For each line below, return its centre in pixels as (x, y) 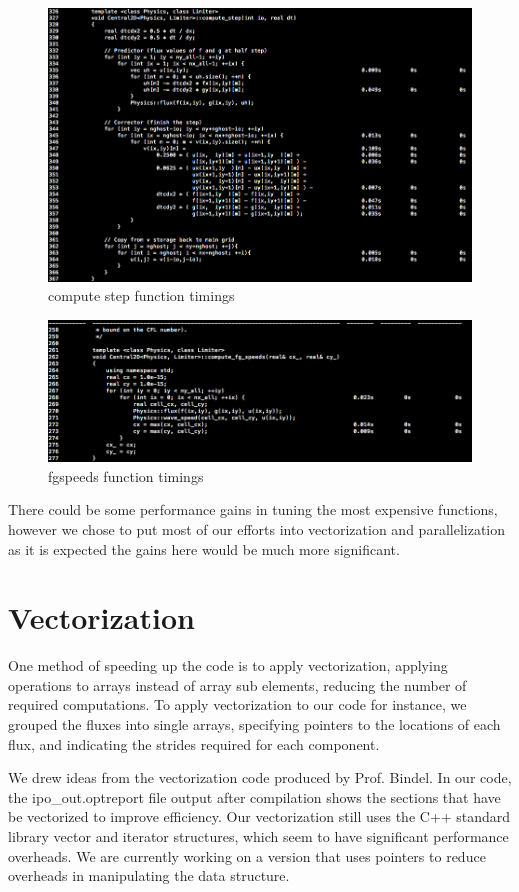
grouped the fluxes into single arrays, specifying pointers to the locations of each (254, 724)
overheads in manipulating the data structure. (149, 875)
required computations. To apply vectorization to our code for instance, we (237, 704)
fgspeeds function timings (126, 475)
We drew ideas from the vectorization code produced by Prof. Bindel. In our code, (260, 777)
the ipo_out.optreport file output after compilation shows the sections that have (254, 796)
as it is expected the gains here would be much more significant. (204, 548)
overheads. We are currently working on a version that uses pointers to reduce (247, 855)
